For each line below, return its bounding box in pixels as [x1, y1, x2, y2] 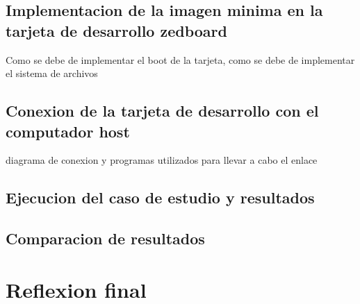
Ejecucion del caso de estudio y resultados [6, 187, 315, 208]
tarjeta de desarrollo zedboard [6, 19, 227, 41]
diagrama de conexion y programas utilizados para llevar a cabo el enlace [6, 153, 318, 167]
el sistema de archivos [6, 66, 98, 81]
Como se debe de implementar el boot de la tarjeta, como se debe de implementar [6, 52, 355, 67]
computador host [6, 120, 130, 142]
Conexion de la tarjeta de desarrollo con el [6, 100, 319, 121]
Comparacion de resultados [6, 228, 205, 249]
